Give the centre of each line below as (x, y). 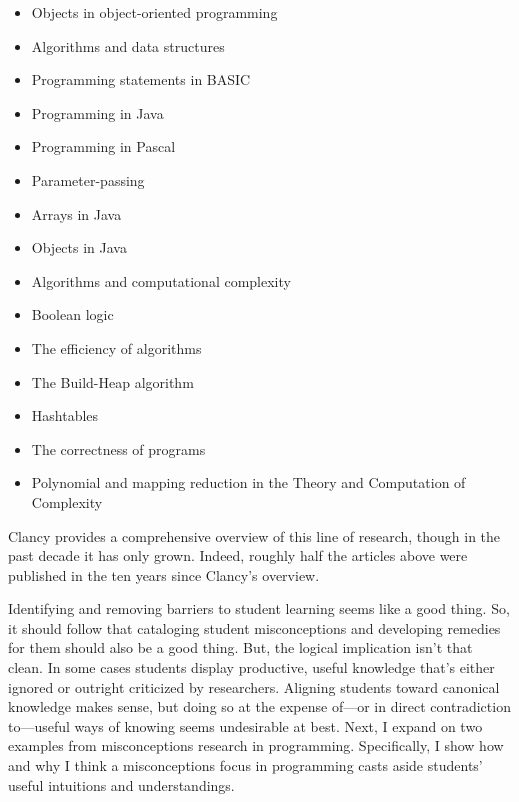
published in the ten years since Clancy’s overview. (164, 574)
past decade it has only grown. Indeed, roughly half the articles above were (238, 555)
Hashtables (65, 415)
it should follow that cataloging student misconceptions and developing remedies (254, 627)
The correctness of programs (118, 448)
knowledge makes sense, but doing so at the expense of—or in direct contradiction (259, 706)
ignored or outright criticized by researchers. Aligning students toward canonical (254, 686)
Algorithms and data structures (128, 45)
